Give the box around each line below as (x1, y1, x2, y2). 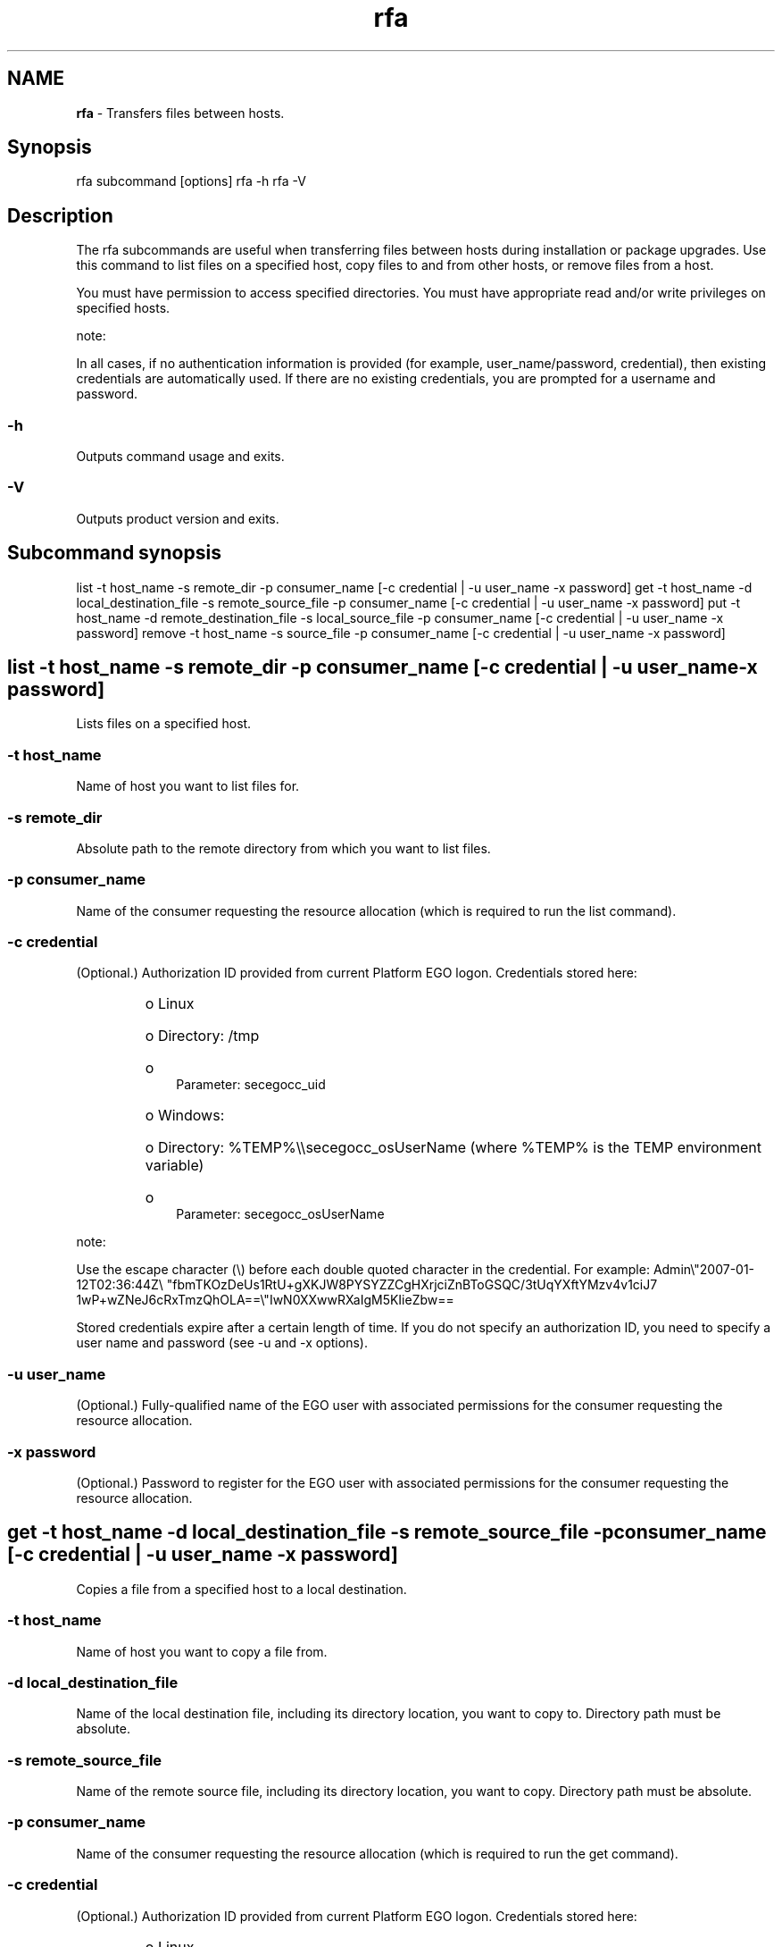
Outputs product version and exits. (76, 510, 279, 526)
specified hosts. (76, 300, 171, 316)
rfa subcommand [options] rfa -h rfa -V (76, 173, 306, 189)
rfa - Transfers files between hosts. (76, 105, 285, 121)
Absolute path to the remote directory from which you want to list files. (76, 840, 491, 856)
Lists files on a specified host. (76, 716, 252, 732)
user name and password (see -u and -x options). (76, 1335, 368, 1351)
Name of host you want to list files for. (76, 778, 300, 794)
